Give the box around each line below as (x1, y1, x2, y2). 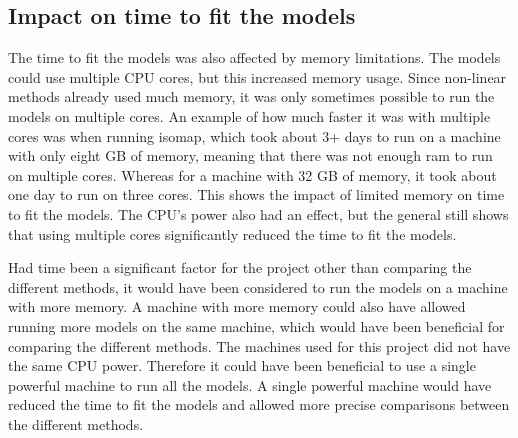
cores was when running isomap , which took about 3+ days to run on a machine (8, 125, 501, 146)
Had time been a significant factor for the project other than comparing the (8, 257, 472, 278)
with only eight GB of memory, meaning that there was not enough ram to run (8, 145, 493, 166)
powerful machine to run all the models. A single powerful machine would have (8, 374, 492, 395)
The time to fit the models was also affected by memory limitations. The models (8, 47, 501, 68)
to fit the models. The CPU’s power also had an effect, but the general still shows (8, 203, 509, 224)
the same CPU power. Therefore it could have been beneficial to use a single (8, 355, 476, 376)
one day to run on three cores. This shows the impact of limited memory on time (8, 184, 505, 205)
